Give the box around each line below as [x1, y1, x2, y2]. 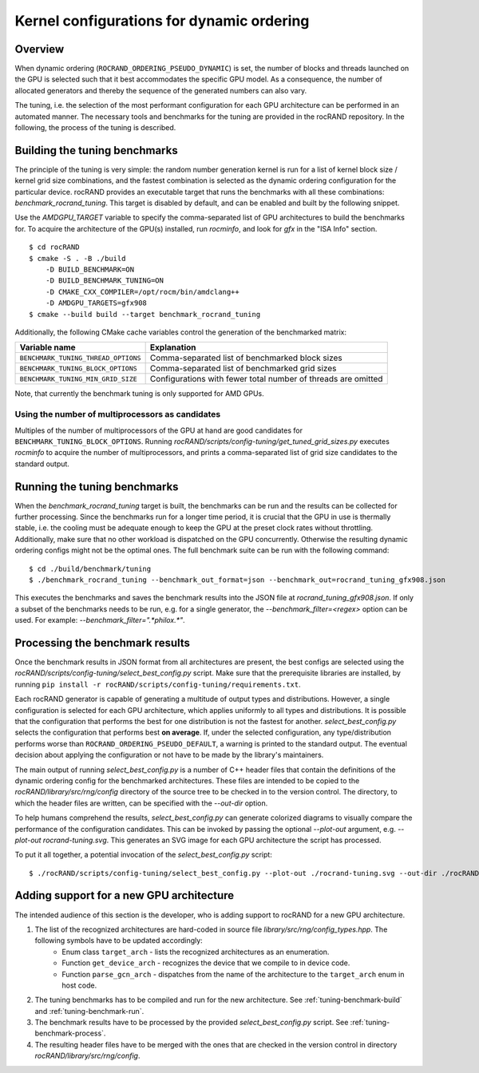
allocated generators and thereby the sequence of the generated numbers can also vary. [14, 85, 307, 95]
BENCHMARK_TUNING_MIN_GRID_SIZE [19, 374, 137, 383]
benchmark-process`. [34, 1028, 106, 1038]
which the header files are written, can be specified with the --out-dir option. [14, 798, 268, 808]
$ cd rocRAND [29, 243, 80, 251]
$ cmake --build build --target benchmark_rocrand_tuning [29, 310, 261, 319]
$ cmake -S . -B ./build [29, 254, 126, 263]
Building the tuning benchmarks [14, 144, 179, 157]
